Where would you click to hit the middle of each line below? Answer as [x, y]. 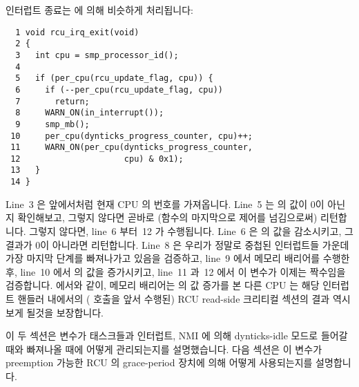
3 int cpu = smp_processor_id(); [97, 55]
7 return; [52, 101]
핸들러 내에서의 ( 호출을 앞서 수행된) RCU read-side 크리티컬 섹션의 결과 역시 [184, 298]
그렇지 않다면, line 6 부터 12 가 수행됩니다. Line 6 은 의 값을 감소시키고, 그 [191, 230]
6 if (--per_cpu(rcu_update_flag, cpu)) [119, 89]
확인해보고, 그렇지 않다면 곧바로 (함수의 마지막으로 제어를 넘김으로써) [167, 217]
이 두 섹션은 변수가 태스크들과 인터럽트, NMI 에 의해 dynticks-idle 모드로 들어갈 [177, 336]
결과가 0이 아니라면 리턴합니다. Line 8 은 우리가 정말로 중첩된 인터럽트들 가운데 [177, 244]
